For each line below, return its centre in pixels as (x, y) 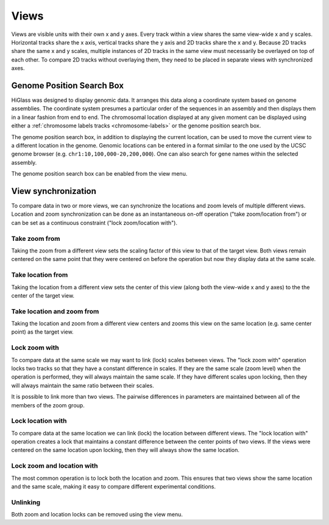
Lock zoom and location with (55, 466)
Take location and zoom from (55, 311)
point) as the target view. (42, 332)
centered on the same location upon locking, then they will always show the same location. (126, 450)
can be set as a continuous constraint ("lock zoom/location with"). (94, 223)
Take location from (40, 275)
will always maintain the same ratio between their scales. (83, 385)
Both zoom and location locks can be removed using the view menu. (97, 515)
